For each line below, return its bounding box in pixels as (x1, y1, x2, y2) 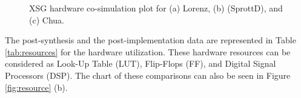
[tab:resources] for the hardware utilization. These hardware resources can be (5, 45, 291, 58)
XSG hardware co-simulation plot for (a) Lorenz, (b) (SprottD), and (29, 2, 283, 14)
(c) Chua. (29, 13, 64, 26)
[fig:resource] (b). (5, 81, 68, 93)
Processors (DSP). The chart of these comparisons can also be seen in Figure (5, 69, 291, 81)
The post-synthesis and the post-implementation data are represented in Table (5, 34, 296, 46)
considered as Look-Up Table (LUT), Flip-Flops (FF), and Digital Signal (5, 57, 276, 70)
